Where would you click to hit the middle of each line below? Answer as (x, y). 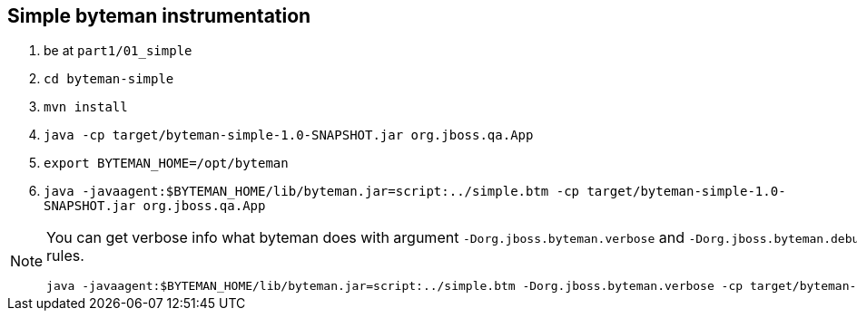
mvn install (86, 107)
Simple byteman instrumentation (159, 16)
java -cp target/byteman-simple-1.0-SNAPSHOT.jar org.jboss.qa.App (289, 135)
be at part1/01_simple (118, 51)
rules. (65, 256)
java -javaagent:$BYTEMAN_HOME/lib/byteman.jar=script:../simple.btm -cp (312, 192)
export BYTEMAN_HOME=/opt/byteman (166, 164)
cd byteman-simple (109, 79)
